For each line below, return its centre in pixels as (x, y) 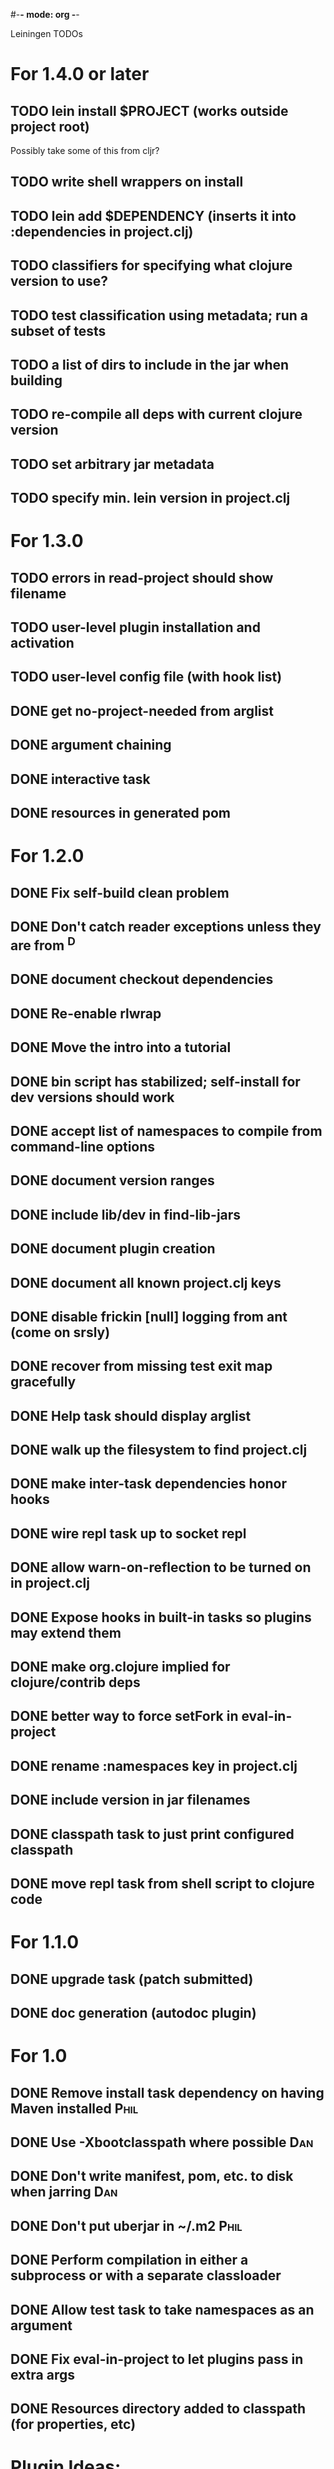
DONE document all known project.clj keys (146, 1282)
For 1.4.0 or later (80, 74)
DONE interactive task (80, 779)
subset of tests (58, 330)
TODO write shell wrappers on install (127, 182)
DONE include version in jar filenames (130, 1800)
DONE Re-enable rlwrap (86, 1013)
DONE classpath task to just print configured (152, 1834)
